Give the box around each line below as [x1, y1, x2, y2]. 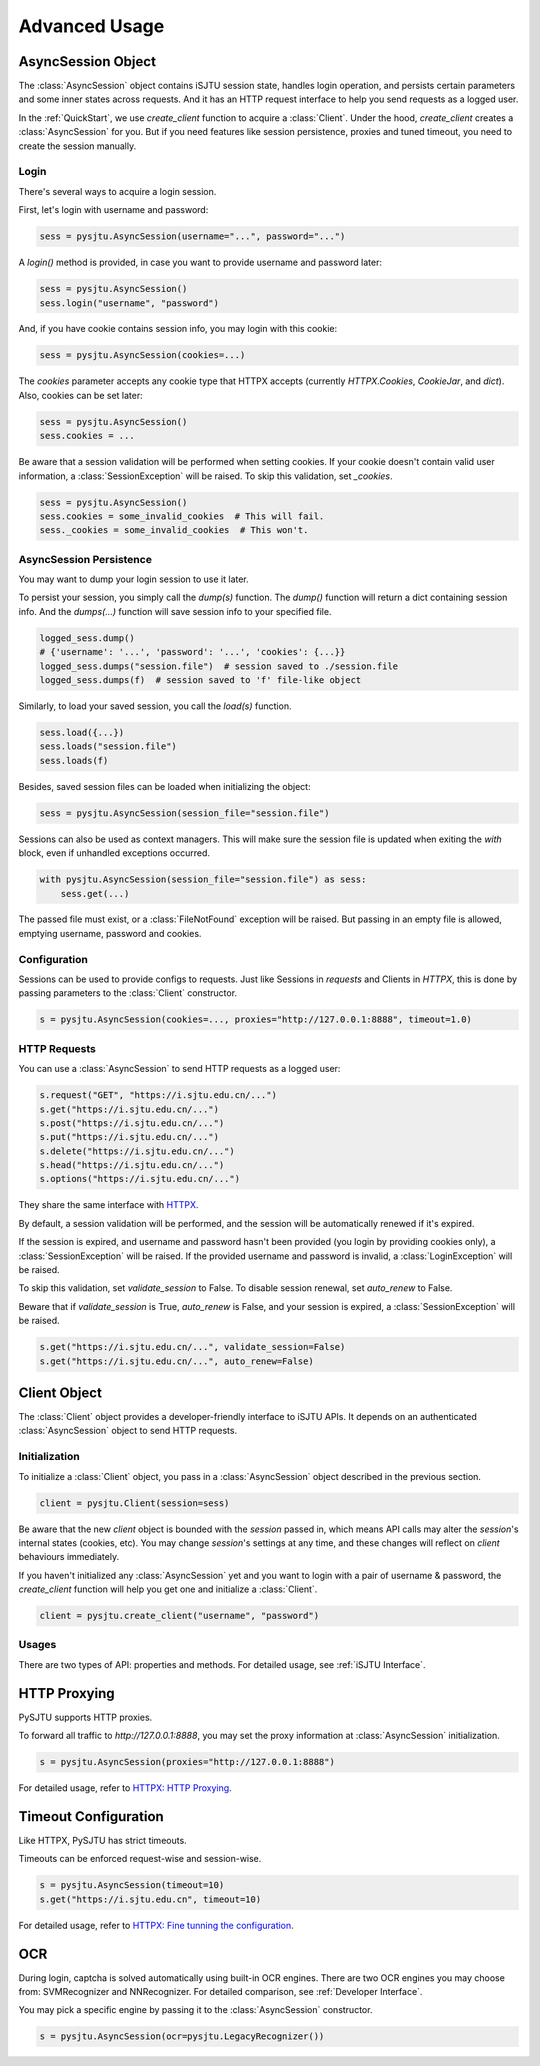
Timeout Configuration [18, 1808, 164, 1825]
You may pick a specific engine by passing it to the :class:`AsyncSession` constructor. [18, 2004, 373, 2016]
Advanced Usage [18, 15, 165, 37]
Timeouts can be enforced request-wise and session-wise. [18, 1853, 262, 1865]
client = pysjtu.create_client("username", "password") [39, 1610, 320, 1622]
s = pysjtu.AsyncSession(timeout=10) [39, 1880, 225, 1891]
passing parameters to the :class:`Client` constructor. [18, 987, 238, 999]
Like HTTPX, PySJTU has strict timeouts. [18, 1835, 187, 1846]
